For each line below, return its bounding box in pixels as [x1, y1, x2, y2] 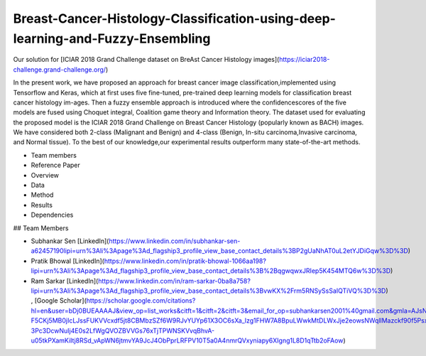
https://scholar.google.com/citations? [86, 296, 196, 305]
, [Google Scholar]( [31, 296, 87, 305]
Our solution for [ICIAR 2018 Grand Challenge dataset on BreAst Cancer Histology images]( [13, 55, 280, 64]
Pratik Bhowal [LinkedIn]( [31, 257, 104, 265]
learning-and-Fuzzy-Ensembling [13, 31, 211, 46]
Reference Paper [31, 161, 81, 170]
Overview [31, 171, 60, 179]
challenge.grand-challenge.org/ [13, 65, 106, 74]
